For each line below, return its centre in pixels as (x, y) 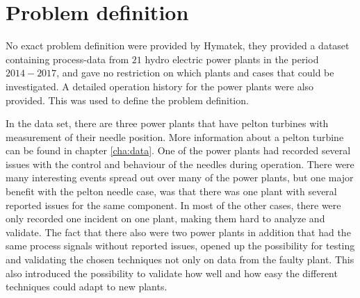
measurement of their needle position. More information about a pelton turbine (175, 136)
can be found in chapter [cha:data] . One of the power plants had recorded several (178, 150)
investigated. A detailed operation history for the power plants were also (160, 86)
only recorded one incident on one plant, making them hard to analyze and (165, 218)
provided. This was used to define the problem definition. (127, 100)
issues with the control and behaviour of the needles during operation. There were (180, 164)
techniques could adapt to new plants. (87, 287)
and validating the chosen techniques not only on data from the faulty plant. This (180, 259)
